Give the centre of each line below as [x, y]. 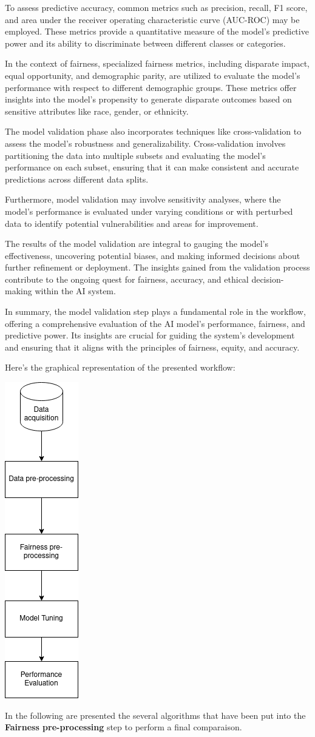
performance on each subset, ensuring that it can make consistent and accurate [152, 167]
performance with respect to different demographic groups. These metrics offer [151, 87]
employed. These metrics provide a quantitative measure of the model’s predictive [157, 31]
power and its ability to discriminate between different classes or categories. [145, 43]
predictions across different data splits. [77, 179]
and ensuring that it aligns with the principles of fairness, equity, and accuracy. [152, 347]
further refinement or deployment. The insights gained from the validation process [157, 267]
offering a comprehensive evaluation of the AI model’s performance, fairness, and [155, 323]
